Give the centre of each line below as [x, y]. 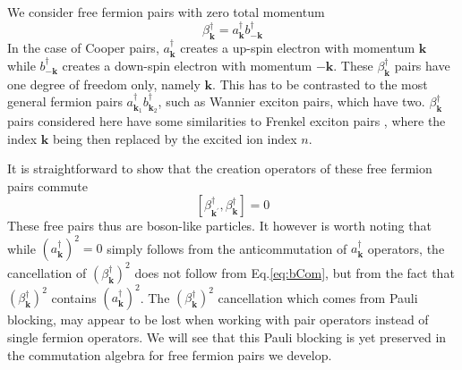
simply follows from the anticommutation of [227, 248]
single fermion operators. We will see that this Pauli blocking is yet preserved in [227, 337]
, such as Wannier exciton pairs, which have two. [291, 101]
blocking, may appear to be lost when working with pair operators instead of [218, 320]
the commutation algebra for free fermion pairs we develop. [170, 354]
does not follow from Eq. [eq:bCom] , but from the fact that [295, 272]
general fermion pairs [65, 101]
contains [74, 297]
